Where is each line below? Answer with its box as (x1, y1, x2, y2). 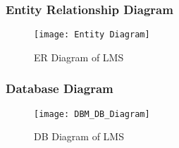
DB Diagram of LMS (34, 129, 124, 144)
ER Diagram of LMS (34, 49, 124, 64)
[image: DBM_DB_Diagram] (34, 109, 150, 119)
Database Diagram (6, 80, 113, 97)
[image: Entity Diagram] (34, 30, 150, 40)
